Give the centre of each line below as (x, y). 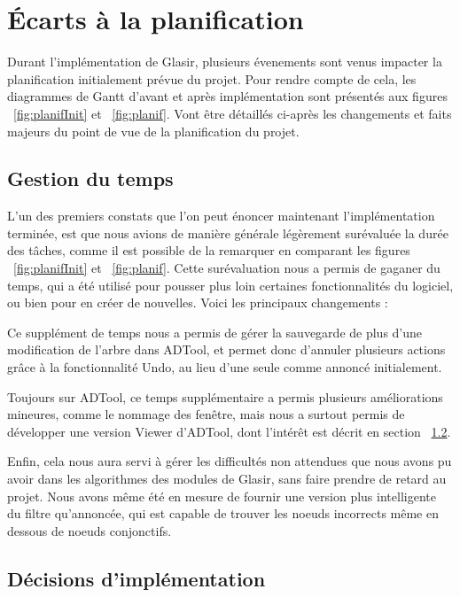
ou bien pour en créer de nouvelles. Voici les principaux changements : (198, 302)
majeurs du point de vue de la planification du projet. (153, 131)
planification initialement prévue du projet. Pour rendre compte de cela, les (212, 78)
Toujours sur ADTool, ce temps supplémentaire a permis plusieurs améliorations (225, 396)
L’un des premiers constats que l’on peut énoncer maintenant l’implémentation (221, 216)
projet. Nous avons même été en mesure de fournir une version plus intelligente (222, 496)
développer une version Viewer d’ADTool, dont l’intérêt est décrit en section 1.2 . (229, 431)
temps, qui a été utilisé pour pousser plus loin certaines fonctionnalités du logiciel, (230, 285)
